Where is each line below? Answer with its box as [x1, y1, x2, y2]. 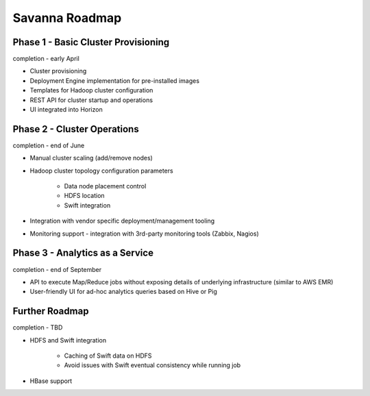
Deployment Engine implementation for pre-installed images [29, 76, 200, 85]
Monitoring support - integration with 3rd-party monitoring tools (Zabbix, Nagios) [29, 230, 260, 238]
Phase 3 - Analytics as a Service [12, 247, 154, 259]
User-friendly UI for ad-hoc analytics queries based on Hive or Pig [29, 288, 217, 296]
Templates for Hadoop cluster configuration [29, 86, 153, 95]
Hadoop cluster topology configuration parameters [29, 166, 174, 175]
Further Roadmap [12, 306, 89, 317]
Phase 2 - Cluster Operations [12, 123, 140, 135]
